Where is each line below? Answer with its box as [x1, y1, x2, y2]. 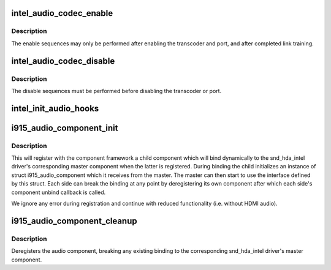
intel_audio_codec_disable [11, 56, 115, 66]
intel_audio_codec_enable [11, 8, 113, 18]
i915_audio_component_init [11, 122, 118, 133]
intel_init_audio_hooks [11, 103, 99, 113]
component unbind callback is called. [11, 189, 106, 196]
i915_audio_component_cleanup [11, 216, 137, 226]
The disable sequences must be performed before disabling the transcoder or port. [11, 87, 222, 94]
